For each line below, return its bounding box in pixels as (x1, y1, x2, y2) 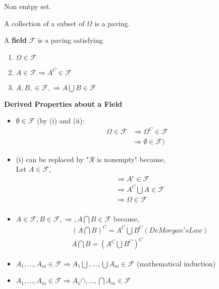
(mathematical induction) (136, 258, 216, 268)
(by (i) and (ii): (37, 115, 85, 126)
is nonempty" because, (97, 154, 166, 164)
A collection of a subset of (4, 18, 85, 28)
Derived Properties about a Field (4, 98, 122, 109)
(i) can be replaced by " (16, 154, 89, 164)
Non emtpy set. (4, 1, 51, 11)
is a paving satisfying (37, 35, 103, 45)
